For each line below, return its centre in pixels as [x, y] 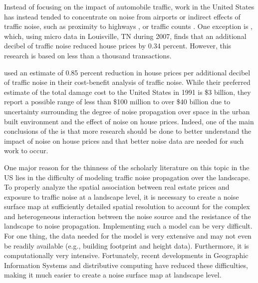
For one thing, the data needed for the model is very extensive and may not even [128, 236]
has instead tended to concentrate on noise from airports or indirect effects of [122, 16]
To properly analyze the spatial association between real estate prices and [117, 187]
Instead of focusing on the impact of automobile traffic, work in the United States [129, 6]
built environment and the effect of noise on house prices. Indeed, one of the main [129, 121]
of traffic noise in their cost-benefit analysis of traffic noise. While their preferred [127, 82]
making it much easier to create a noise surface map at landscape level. [113, 275]
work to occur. [26, 150]
